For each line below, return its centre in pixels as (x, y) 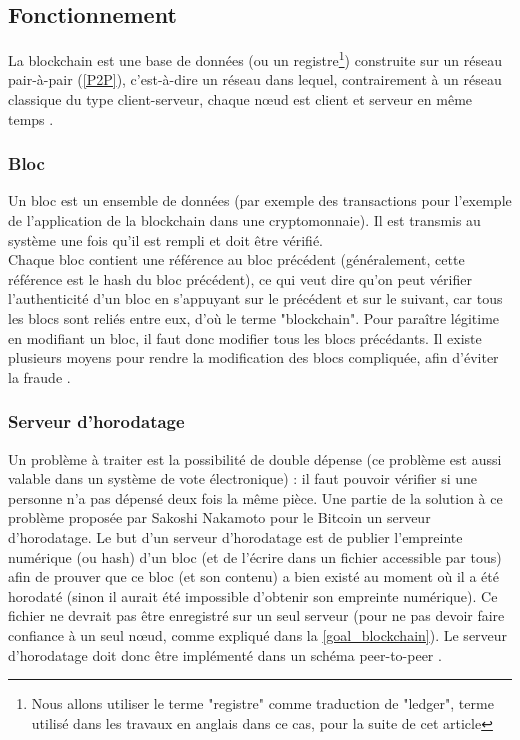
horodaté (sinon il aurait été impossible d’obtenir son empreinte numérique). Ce (253, 595)
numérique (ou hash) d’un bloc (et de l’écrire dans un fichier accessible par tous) (255, 556)
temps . (31, 118)
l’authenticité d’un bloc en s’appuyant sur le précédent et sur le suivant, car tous (255, 298)
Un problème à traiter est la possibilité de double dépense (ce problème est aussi (255, 458)
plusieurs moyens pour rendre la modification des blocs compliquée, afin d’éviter (253, 357)
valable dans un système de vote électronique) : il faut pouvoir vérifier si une (243, 478)
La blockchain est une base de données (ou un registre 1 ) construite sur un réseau (255, 58)
